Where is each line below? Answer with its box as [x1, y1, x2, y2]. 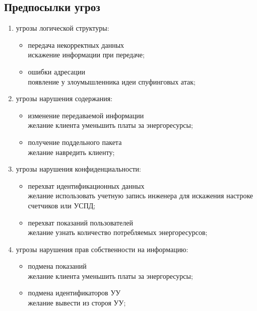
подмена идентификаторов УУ [28, 287, 121, 298]
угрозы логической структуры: [16, 23, 109, 33]
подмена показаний [28, 261, 87, 271]
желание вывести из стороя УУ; [28, 297, 126, 308]
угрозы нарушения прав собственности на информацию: [16, 244, 188, 254]
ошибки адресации [28, 66, 85, 76]
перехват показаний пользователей [28, 217, 133, 227]
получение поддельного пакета [28, 136, 122, 147]
